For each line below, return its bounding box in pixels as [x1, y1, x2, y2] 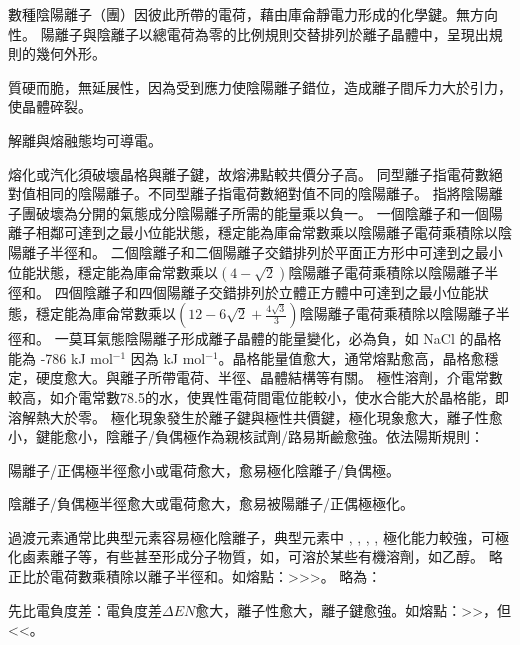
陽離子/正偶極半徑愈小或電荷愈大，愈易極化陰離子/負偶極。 [8, 459, 400, 480]
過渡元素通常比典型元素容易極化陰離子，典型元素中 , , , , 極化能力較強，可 [8, 526, 495, 547]
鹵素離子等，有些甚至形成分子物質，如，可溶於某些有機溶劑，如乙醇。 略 [21, 546, 503, 567]
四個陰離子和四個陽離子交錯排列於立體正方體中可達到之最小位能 [54, 281, 475, 302]
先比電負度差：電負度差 [8, 599, 162, 620]
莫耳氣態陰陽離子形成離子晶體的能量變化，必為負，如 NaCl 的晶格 [68, 328, 502, 349]
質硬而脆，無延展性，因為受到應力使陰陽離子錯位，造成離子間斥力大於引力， [8, 76, 512, 97]
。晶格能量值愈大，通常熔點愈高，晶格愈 [218, 347, 485, 368]
